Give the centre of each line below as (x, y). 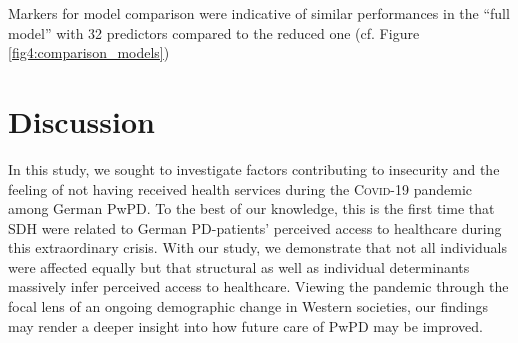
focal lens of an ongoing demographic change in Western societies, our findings (248, 306)
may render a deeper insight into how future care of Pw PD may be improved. (245, 325)
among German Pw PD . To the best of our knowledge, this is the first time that (251, 208)
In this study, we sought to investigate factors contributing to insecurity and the (254, 168)
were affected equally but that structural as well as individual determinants (239, 266)
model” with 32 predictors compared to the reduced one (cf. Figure (214, 32)
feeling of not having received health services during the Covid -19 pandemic (240, 188)
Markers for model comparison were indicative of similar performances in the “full (259, 13)
